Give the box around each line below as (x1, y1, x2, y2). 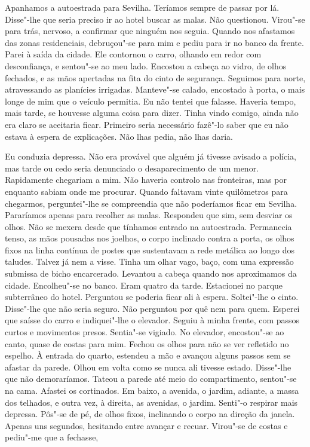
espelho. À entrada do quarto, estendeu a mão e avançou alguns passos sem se (5, 349, 291, 362)
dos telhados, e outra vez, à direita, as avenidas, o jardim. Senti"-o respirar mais (5, 396, 298, 408)
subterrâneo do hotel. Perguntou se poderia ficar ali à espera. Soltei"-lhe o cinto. (5, 290, 299, 303)
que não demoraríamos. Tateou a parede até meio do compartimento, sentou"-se (5, 372, 297, 385)
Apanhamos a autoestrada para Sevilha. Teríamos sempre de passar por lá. (5, 1, 280, 13)
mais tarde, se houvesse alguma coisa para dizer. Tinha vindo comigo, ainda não (5, 106, 299, 119)
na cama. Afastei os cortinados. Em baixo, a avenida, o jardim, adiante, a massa (5, 384, 299, 396)
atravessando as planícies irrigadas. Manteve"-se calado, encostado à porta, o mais (5, 83, 305, 96)
